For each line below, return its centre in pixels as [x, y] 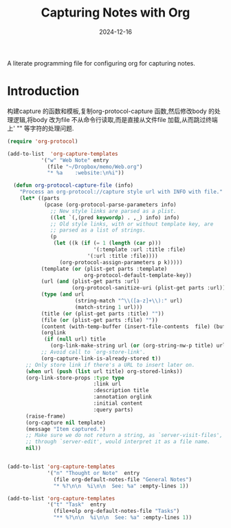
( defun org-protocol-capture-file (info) [74, 185]
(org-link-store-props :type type [75, 378]
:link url [107, 384]
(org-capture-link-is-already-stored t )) [101, 358]
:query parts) [113, 409]
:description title [121, 391]
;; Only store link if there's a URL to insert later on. [110, 365]
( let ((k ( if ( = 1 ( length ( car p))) [107, 243]
